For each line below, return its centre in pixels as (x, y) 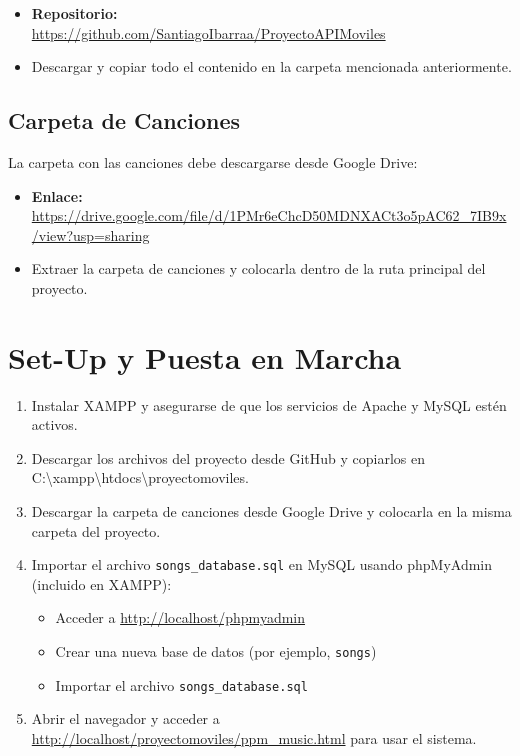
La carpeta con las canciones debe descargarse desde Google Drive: (213, 161)
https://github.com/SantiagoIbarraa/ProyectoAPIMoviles (208, 32)
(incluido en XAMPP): (101, 583)
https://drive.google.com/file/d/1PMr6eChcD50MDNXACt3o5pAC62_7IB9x (269, 215)
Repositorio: (74, 13)
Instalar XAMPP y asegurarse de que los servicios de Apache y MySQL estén (269, 404)
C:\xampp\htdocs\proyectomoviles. (140, 477)
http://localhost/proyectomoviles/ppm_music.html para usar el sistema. (254, 737)
